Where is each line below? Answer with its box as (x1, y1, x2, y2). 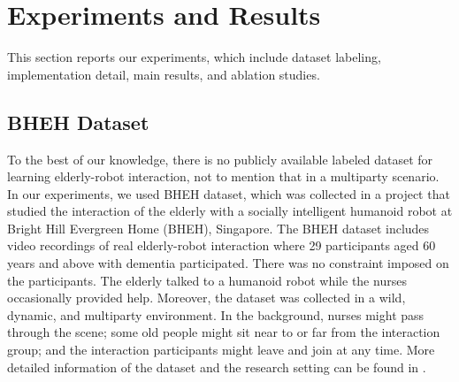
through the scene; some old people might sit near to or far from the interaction (7, 323, 440, 341)
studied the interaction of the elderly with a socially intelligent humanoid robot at (7, 202, 453, 220)
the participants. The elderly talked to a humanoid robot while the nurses (7, 271, 407, 289)
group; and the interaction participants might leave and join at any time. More (7, 340, 435, 359)
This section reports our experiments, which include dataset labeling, (7, 48, 381, 66)
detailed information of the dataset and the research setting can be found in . (7, 357, 426, 376)
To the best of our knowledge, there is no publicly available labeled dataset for (7, 149, 433, 168)
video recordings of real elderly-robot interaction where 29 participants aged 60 (7, 236, 436, 255)
